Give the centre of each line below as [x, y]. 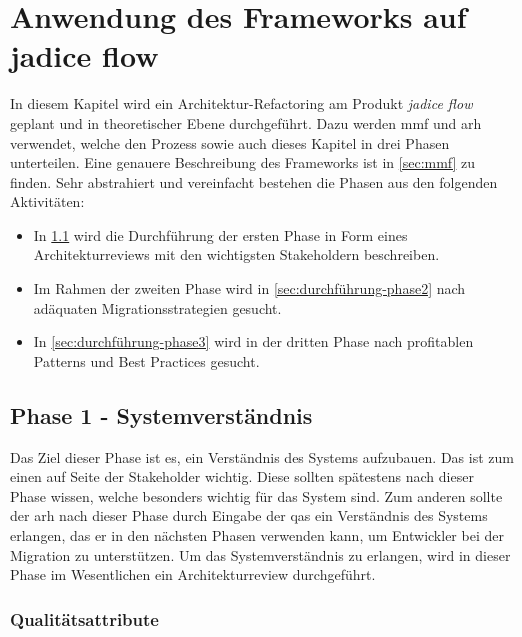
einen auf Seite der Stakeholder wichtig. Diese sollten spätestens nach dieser [242, 476]
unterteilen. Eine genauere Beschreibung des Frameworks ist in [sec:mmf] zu [243, 162]
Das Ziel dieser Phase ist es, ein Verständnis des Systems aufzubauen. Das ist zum [262, 456]
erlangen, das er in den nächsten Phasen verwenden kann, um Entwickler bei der [257, 535]
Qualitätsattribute [84, 618]
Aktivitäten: [47, 201]
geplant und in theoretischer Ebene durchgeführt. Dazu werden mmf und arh [246, 122]
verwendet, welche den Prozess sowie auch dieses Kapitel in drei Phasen [230, 142]
